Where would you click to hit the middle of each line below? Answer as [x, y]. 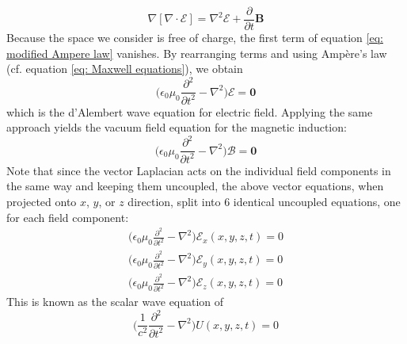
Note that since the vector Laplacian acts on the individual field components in [199, 170]
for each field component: [68, 217]
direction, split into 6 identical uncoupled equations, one [264, 202]
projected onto [42, 202]
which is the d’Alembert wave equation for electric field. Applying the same [190, 111]
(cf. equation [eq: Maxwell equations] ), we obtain [125, 69]
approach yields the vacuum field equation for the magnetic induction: [177, 127]
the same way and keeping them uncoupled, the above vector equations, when [195, 186]
